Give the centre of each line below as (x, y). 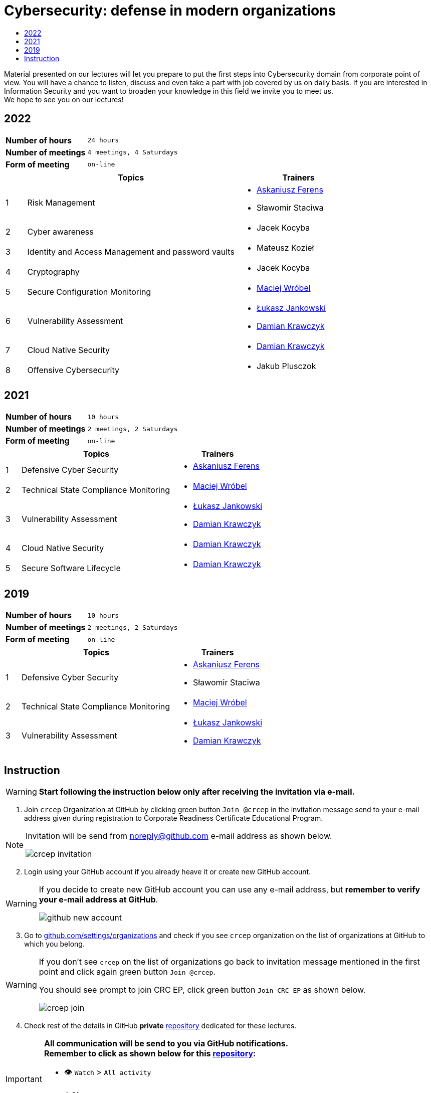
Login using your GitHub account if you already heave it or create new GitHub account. (168, 872)
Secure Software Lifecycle (71, 568)
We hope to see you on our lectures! (64, 99)
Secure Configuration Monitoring (89, 292)
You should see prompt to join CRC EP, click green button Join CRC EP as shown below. (202, 990)
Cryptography (53, 271)
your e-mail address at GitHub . (98, 900)
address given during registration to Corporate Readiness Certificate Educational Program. (174, 818)
